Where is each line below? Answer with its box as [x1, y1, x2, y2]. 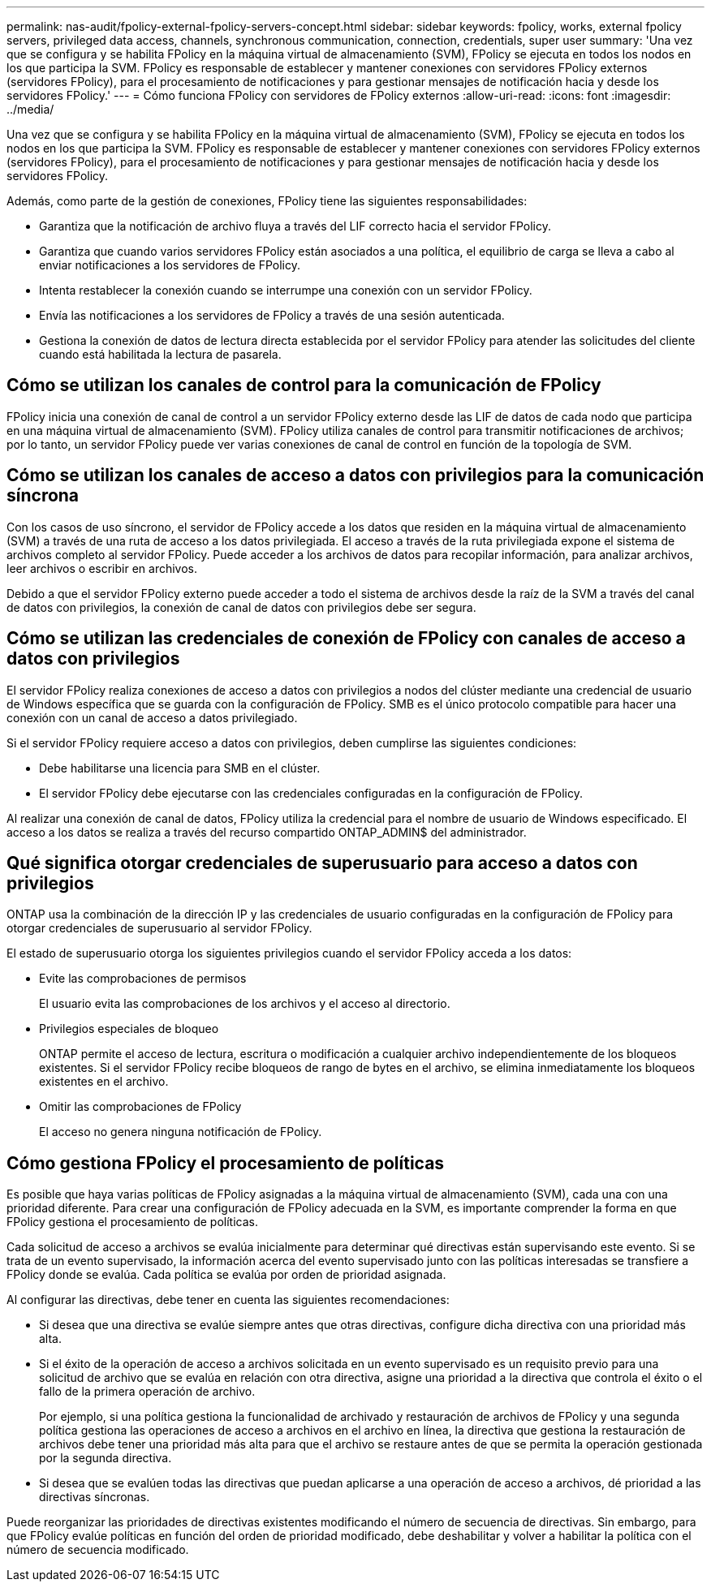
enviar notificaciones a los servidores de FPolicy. [39, 258, 300, 272]
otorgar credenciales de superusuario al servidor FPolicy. [6, 921, 312, 936]
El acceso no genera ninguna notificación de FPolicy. [39, 1125, 322, 1139]
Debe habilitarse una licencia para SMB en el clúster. [39, 760, 321, 775]
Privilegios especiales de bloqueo [39, 1022, 219, 1036]
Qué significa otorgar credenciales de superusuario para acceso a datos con [6, 852, 638, 873]
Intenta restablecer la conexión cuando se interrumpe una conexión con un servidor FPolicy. [39, 283, 532, 297]
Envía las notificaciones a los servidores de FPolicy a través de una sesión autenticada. [39, 308, 505, 322]
